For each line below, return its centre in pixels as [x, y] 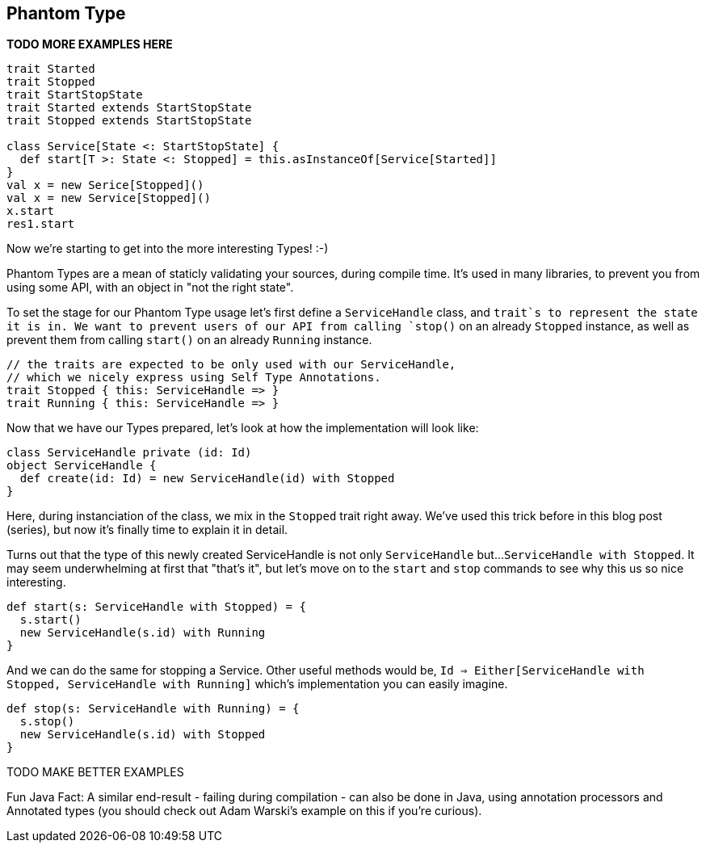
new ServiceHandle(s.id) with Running [143, 633]
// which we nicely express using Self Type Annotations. [194, 378]
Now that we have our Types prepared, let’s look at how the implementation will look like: [243, 428]
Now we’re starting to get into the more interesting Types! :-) [168, 249]
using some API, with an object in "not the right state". [150, 288]
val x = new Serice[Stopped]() [105, 185]
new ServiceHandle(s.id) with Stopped [143, 735]
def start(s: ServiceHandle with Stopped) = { [156, 607]
